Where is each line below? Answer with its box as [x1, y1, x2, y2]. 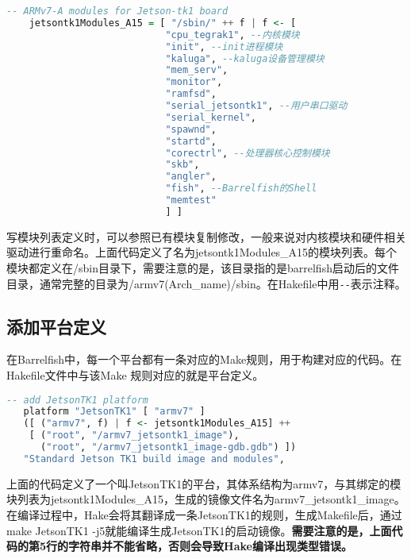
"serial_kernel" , [165, 111, 257, 123]
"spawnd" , [165, 123, 217, 135]
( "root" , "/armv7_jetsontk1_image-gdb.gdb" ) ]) [40, 441, 297, 453]
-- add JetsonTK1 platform [6, 394, 148, 406]
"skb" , [165, 159, 200, 171]
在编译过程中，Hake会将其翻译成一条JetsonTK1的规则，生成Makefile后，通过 [6, 507, 402, 523]
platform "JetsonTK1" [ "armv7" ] [23, 406, 205, 418]
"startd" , [165, 135, 217, 147]
